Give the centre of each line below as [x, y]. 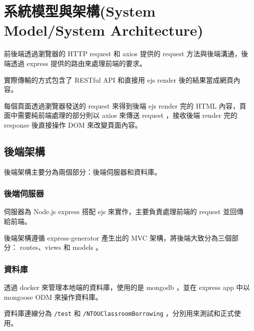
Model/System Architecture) [104, 30]
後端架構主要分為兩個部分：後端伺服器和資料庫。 [83, 171]
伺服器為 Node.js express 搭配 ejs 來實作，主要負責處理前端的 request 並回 [120, 211]
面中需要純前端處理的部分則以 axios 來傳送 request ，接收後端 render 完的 [121, 115]
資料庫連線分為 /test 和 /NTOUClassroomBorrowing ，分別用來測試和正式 [119, 313]
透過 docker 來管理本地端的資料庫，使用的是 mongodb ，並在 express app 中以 [127, 287]
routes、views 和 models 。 [61, 247]
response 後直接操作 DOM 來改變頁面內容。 [73, 124]
